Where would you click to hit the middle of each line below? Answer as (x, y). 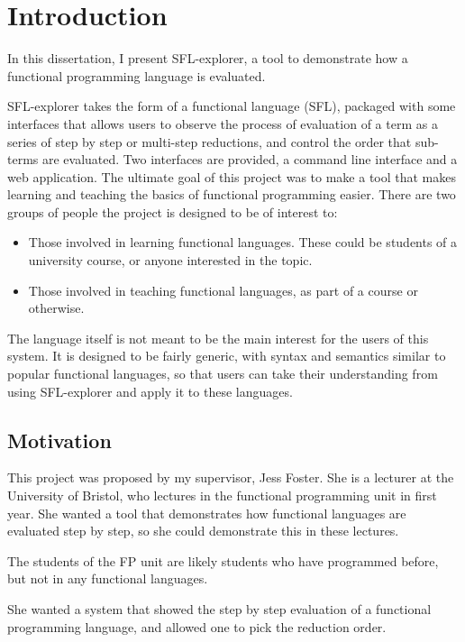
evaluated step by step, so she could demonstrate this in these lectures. (203, 531)
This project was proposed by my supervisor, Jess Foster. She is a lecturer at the (231, 477)
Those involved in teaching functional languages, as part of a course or (223, 290)
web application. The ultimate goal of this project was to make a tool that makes (232, 176)
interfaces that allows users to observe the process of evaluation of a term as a (223, 123)
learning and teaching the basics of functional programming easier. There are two (232, 194)
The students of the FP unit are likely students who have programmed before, (223, 560)
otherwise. (56, 308)
